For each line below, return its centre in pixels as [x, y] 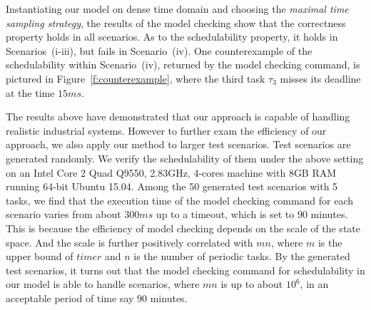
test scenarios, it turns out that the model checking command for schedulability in [185, 270]
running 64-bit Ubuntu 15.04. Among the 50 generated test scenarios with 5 [172, 186]
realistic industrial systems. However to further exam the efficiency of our [166, 130]
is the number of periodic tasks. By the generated [242, 256]
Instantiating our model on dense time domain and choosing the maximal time [177, 9]
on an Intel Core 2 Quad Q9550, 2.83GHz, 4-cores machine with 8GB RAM [171, 172]
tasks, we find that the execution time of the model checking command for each [180, 200]
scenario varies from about [63, 214]
